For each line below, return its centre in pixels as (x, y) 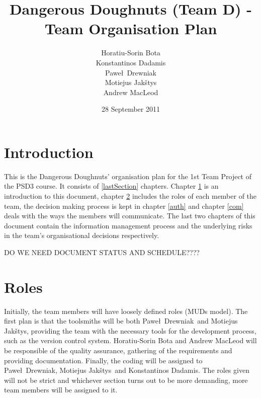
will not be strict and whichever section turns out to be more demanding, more (126, 380)
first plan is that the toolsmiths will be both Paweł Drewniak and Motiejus (121, 321)
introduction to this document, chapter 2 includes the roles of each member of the (130, 196)
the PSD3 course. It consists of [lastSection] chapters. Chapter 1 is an (111, 186)
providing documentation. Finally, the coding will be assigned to (103, 360)
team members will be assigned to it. (61, 390)
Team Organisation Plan (131, 28)
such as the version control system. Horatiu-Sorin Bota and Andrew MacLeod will (130, 340)
